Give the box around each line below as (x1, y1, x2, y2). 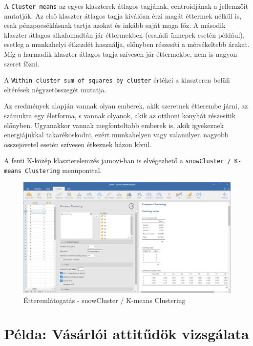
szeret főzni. (4, 58, 40, 68)
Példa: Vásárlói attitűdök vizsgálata (4, 324, 249, 344)
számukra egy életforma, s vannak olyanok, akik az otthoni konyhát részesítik (4, 110, 236, 121)
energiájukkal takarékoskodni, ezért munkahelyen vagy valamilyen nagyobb (4, 130, 229, 140)
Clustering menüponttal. (24, 165, 102, 175)
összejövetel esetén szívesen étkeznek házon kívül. (4, 139, 151, 149)
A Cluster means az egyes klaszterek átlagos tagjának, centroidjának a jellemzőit (4, 1, 249, 11)
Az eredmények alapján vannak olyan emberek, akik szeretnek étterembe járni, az (4, 101, 248, 111)
